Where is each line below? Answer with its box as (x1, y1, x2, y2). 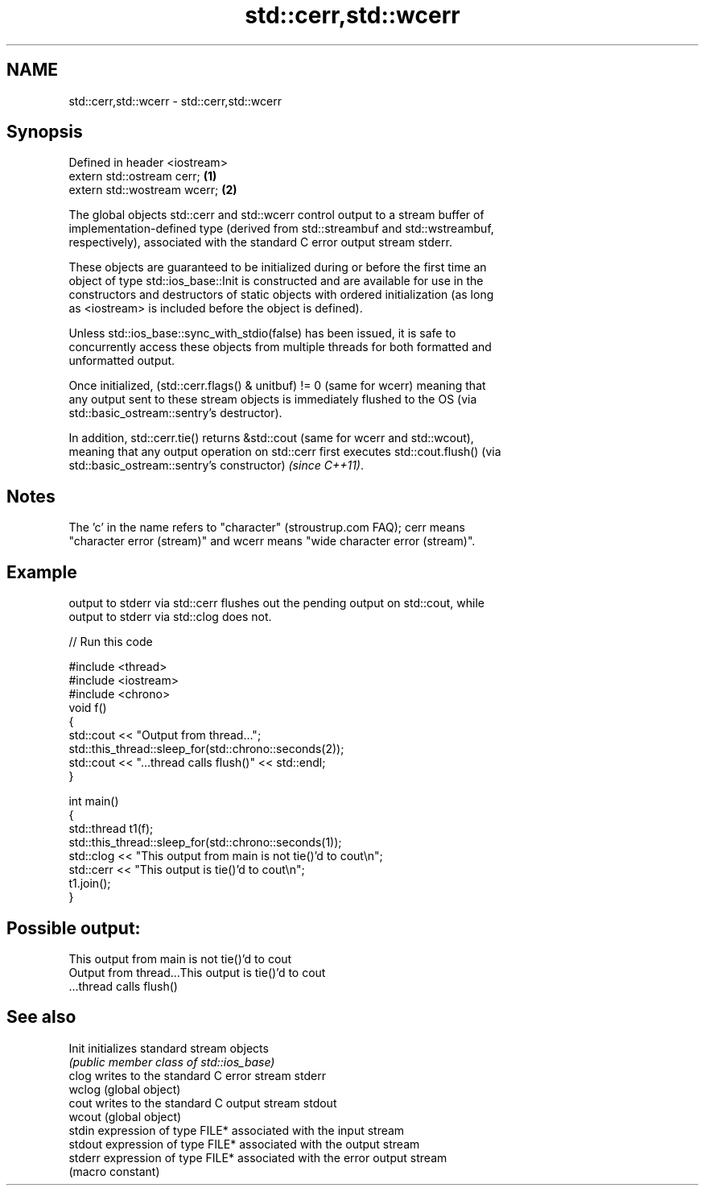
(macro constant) (68, 1164, 160, 1178)
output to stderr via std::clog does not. (68, 610, 272, 624)
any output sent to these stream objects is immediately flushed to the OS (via (68, 392, 477, 407)
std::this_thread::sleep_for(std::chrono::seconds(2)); (68, 742, 344, 756)
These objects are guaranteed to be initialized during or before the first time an (68, 260, 487, 275)
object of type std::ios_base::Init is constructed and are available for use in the (68, 274, 484, 288)
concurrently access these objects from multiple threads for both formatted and (68, 340, 492, 354)
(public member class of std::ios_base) (68, 1054, 275, 1069)
